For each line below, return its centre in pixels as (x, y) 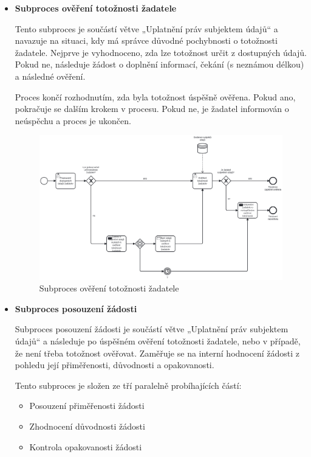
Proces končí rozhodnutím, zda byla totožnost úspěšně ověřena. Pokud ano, (155, 96)
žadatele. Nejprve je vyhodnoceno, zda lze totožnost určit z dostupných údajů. (161, 52)
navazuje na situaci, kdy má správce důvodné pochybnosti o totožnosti (146, 40)
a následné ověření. (50, 76)
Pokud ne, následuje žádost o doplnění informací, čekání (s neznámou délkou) (159, 64)
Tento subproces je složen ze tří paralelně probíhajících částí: (128, 385)
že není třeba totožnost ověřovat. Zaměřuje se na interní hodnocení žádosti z (157, 353)
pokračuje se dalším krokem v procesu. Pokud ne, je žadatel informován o (152, 109)
